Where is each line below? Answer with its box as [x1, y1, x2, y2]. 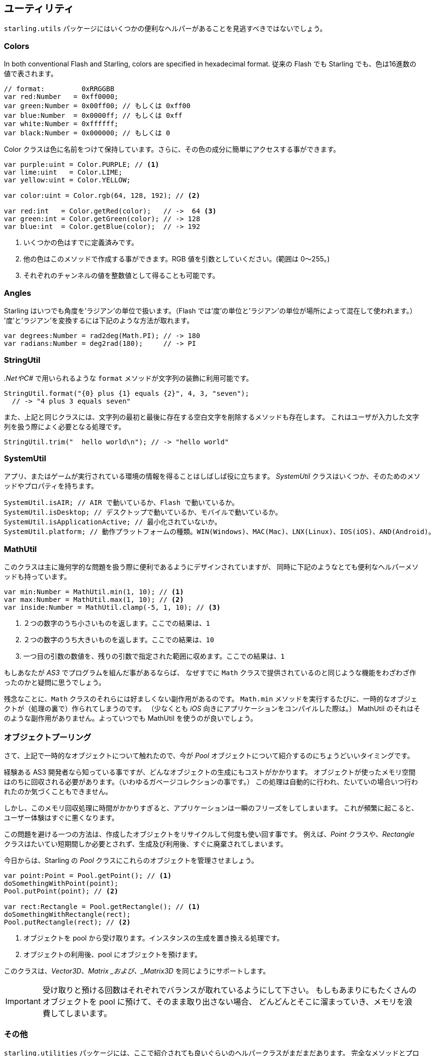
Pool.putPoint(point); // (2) [4, 887, 119, 895]
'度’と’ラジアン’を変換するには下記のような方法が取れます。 [4, 316, 193, 325]
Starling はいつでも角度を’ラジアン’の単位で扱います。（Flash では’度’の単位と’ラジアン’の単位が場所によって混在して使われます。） [4, 306, 417, 315]
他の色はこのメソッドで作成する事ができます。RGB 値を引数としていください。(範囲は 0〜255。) [23, 255, 330, 263]
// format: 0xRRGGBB [4, 85, 114, 93]
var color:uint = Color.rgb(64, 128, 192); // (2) [4, 192, 200, 200]
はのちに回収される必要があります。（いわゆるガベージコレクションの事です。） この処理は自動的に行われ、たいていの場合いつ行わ [4, 777, 418, 786]
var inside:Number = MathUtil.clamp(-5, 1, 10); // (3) [4, 603, 221, 612]
